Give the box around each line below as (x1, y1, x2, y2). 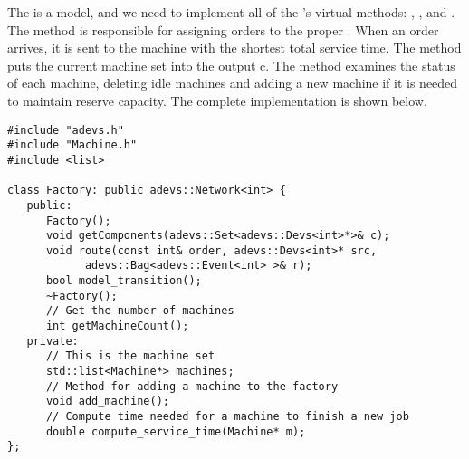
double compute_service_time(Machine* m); (45, 425, 306, 438)
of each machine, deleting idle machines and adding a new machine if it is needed (7, 73, 458, 92)
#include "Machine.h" (7, 139, 138, 152)
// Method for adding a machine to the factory (45, 379, 339, 393)
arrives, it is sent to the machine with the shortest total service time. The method (7, 38, 462, 57)
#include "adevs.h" (7, 123, 124, 137)
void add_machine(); (45, 395, 169, 408)
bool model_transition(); (45, 274, 202, 288)
